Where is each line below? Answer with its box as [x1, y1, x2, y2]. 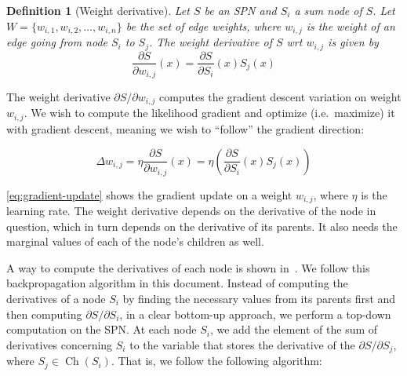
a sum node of [294, 2, 362, 18]
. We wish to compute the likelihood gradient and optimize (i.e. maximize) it [24, 104, 395, 121]
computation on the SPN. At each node [6, 321, 197, 338]
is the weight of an [306, 17, 395, 34]
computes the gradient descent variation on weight [159, 89, 402, 105]
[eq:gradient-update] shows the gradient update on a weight [6, 186, 293, 203]
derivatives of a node [6, 290, 106, 306]
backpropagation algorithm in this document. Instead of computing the [6, 275, 348, 291]
